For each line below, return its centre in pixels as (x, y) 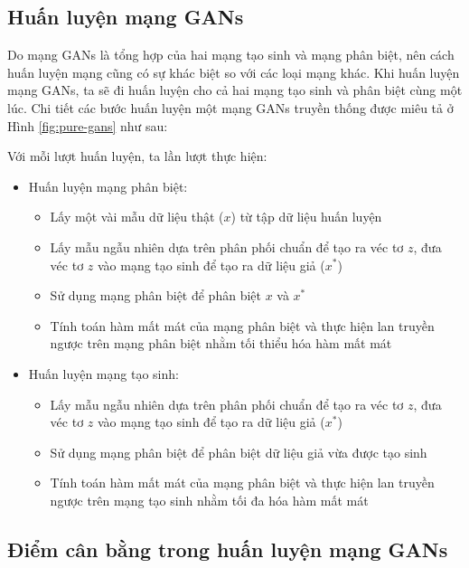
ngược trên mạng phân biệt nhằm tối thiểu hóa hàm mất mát (221, 343)
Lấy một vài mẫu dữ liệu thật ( (137, 217)
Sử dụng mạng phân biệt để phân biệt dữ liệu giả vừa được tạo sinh (239, 452)
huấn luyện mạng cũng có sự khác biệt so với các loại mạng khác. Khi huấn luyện (234, 72)
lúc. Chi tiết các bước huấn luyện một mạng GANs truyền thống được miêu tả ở (230, 107)
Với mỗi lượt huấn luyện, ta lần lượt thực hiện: (137, 156)
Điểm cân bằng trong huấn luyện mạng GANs (228, 549)
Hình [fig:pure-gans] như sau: (88, 125)
